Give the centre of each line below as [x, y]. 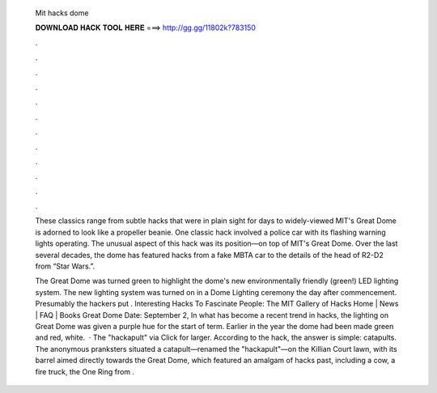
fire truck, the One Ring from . [85, 371]
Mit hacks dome [62, 13]
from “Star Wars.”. [65, 266]
